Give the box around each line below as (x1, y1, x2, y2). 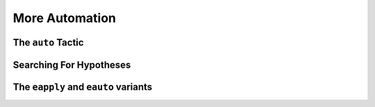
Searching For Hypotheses (12, 59, 131, 70)
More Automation (12, 10, 117, 26)
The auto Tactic (12, 37, 84, 48)
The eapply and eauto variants (12, 81, 153, 93)
